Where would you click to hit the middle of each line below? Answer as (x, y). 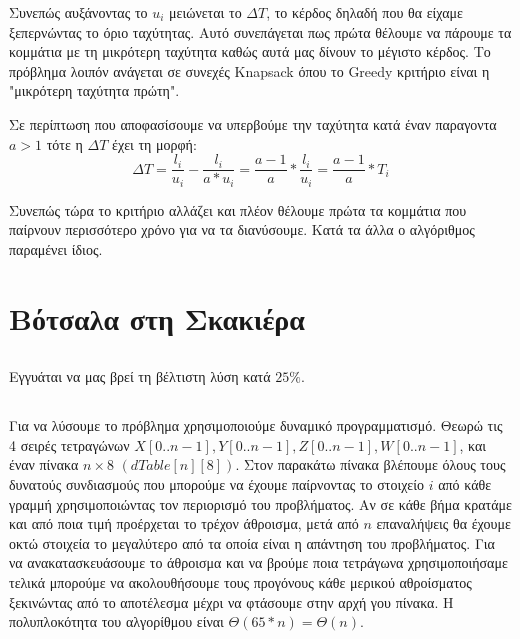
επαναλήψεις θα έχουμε (443, 523)
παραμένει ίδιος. (56, 248)
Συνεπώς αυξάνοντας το (78, 12)
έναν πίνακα (44, 464)
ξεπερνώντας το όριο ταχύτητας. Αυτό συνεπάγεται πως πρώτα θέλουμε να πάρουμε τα (260, 31)
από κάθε (465, 483)
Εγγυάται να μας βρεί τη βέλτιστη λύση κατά (140, 376)
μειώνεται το (205, 12)
